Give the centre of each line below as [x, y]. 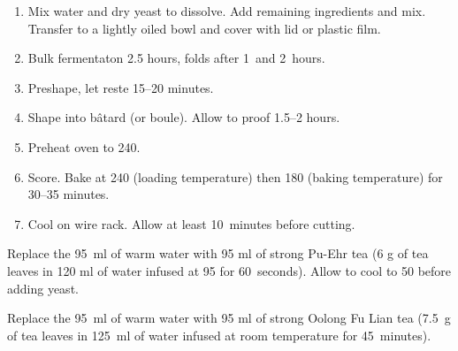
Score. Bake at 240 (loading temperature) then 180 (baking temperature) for [235, 176]
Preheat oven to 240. [84, 146]
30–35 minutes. [69, 194]
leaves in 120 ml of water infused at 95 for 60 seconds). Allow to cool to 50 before [229, 270]
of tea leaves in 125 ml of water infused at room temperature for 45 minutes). [219, 335]
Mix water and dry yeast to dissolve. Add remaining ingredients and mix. [227, 11]
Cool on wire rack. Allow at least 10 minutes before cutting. [191, 223]
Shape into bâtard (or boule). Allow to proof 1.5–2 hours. [184, 117]
